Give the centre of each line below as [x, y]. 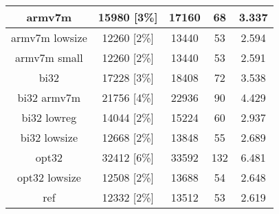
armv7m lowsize [49, 38]
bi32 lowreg [49, 117]
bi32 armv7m [49, 97]
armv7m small [49, 57]
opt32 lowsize [49, 177]
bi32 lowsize [49, 137]
